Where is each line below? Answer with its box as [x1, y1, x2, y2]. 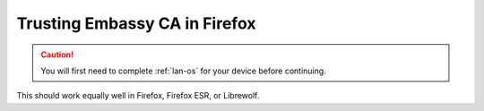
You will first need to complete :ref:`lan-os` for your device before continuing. [40, 65, 326, 76]
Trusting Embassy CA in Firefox [16, 13, 256, 33]
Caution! [40, 49, 74, 60]
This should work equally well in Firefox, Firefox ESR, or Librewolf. [16, 90, 260, 101]
